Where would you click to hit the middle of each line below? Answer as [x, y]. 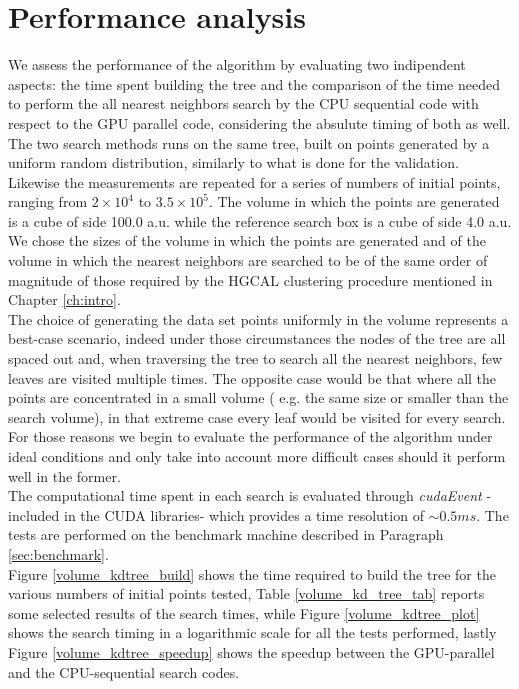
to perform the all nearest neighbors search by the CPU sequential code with [243, 103]
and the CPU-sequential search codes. [124, 671]
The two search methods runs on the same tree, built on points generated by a [249, 142]
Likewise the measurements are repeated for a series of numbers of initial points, [254, 181]
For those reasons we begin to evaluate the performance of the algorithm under [250, 436]
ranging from [48, 201]
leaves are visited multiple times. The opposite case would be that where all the [252, 377]
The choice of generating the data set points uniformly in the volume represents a [258, 318]
